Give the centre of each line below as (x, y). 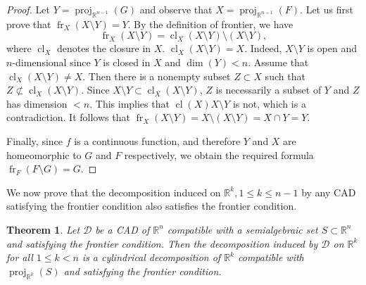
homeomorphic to (44, 154)
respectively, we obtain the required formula (219, 154)
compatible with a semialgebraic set (242, 229)
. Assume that (278, 62)
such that (285, 76)
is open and (332, 48)
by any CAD (329, 192)
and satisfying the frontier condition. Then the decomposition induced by (162, 243)
